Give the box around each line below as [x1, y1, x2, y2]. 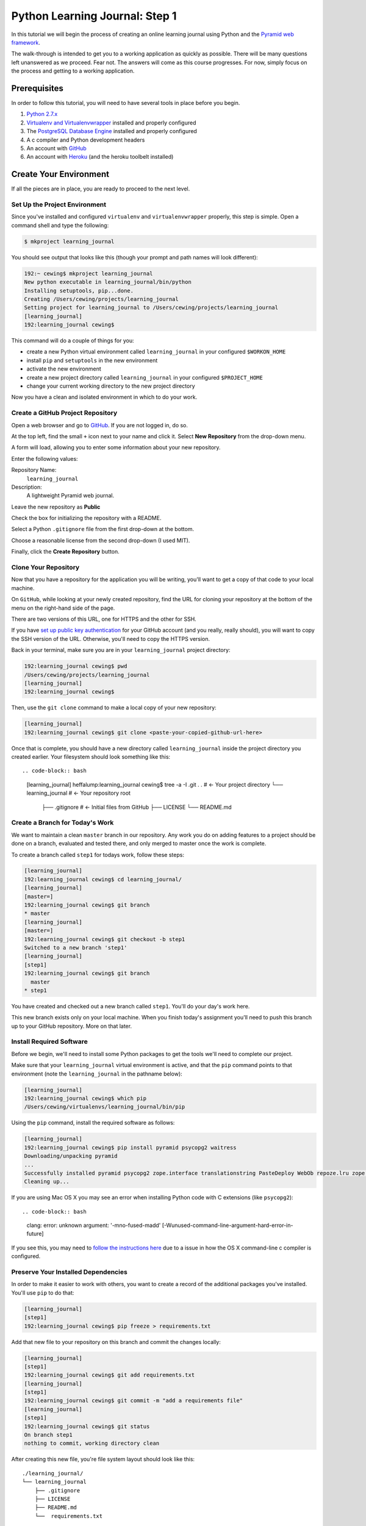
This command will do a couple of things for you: [11, 337, 134, 344]
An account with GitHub [26, 144, 87, 152]
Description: [11, 483, 42, 491]
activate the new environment [26, 365, 102, 372]
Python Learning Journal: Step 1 [11, 9, 177, 23]
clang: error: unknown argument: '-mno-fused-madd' [26, 1221, 161, 1229]
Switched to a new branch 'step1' [24, 944, 127, 951]
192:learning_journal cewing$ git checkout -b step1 [24, 936, 185, 942]
